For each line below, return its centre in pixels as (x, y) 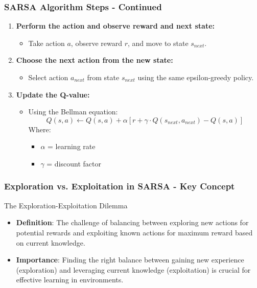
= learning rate (72, 146)
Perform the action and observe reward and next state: (115, 26)
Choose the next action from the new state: (95, 60)
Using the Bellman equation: (73, 112)
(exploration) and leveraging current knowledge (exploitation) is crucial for (133, 269)
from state (103, 77)
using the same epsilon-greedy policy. (196, 77)
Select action (48, 77)
